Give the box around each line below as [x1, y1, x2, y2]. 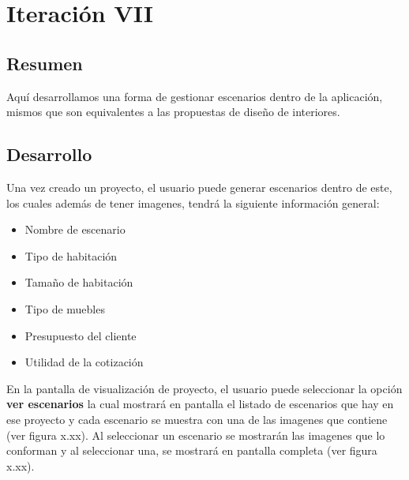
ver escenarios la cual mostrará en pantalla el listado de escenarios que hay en [6, 396, 394, 412]
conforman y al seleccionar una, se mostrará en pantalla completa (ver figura [6, 442, 377, 459]
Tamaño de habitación [24, 274, 133, 291]
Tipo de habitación [24, 247, 118, 264]
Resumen [6, 51, 83, 75]
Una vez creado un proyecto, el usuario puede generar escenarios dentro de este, [6, 178, 392, 195]
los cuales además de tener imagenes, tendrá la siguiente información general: [6, 194, 380, 211]
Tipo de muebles [24, 300, 105, 317]
